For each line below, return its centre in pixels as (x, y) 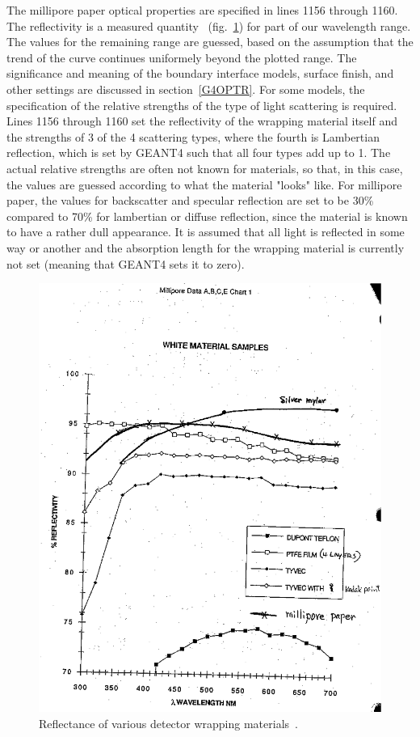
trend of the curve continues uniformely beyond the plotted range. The (182, 57)
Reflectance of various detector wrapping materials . (168, 723)
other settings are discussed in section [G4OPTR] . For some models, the (186, 89)
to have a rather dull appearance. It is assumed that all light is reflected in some (206, 232)
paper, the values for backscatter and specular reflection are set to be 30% (190, 200)
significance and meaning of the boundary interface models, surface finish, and (200, 73)
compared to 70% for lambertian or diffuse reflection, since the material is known (207, 216)
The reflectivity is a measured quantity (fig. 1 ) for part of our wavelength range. (209, 25)
